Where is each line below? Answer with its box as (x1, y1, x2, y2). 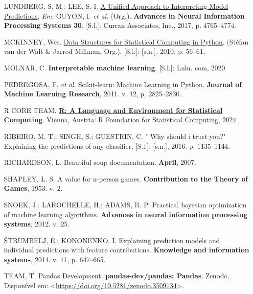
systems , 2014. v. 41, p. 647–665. (4, 254, 106, 264)
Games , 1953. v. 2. (4, 183, 63, 193)
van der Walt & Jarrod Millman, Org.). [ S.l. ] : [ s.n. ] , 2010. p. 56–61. (4, 46, 205, 56)
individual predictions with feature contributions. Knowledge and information (4, 245, 250, 255)
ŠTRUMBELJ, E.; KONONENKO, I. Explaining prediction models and (4, 235, 220, 245)
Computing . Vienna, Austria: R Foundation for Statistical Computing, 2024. (4, 114, 238, 125)
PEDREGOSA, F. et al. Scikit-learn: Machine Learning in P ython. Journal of (4, 79, 242, 89)
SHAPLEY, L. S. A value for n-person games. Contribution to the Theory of (4, 173, 248, 183)
